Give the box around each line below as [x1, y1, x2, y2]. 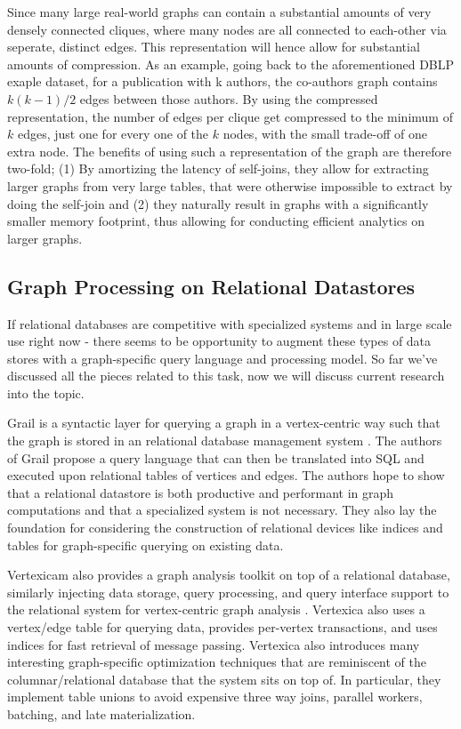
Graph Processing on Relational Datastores [7, 272, 416, 300]
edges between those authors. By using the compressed [79, 89, 378, 108]
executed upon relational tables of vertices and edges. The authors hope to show [7, 466, 445, 485]
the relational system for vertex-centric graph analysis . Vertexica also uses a [7, 600, 425, 619]
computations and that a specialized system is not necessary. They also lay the [7, 501, 437, 519]
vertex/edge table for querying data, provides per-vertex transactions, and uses [7, 618, 438, 637]
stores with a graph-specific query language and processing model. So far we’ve [7, 348, 438, 367]
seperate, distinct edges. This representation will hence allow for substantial [7, 37, 420, 56]
